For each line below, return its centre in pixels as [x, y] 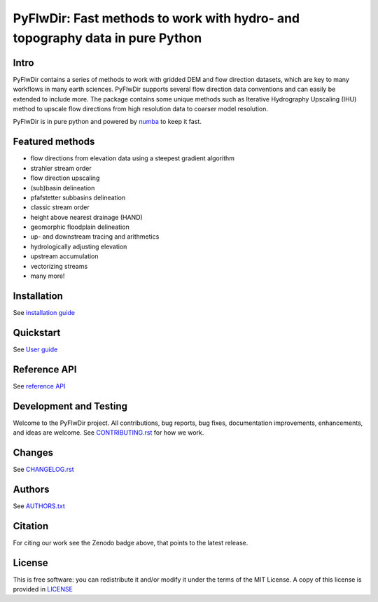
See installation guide [44, 312]
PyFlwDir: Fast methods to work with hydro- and [156, 18]
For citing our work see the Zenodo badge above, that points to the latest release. [131, 542]
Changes [33, 453]
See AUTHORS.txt [39, 506]
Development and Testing [70, 406]
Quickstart [37, 332]
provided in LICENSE [43, 589]
